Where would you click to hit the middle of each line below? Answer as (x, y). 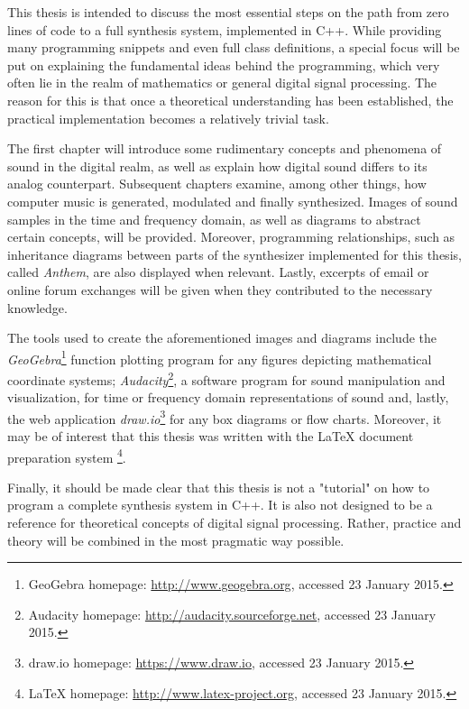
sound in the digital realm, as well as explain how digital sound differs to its (217, 166)
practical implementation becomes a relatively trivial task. (168, 118)
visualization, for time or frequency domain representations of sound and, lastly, (228, 397)
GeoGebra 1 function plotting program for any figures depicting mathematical (220, 357)
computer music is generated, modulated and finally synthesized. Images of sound (233, 201)
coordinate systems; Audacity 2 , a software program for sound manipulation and (226, 378)
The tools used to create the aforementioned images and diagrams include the (222, 338)
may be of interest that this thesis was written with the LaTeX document (211, 436)
